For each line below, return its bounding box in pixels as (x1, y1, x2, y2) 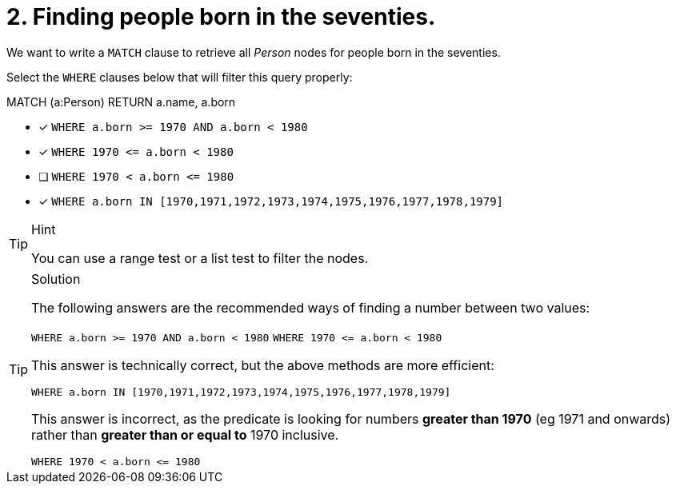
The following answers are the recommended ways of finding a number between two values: (31, 299, 590, 316)
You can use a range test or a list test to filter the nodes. (31, 249, 369, 266)
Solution (31, 270, 81, 287)
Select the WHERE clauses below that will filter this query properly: (6, 70, 353, 84)
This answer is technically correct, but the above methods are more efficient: (31, 357, 494, 373)
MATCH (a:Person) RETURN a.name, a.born (6, 94, 236, 109)
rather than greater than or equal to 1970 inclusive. (31, 426, 339, 443)
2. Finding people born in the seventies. (6, 3, 436, 30)
